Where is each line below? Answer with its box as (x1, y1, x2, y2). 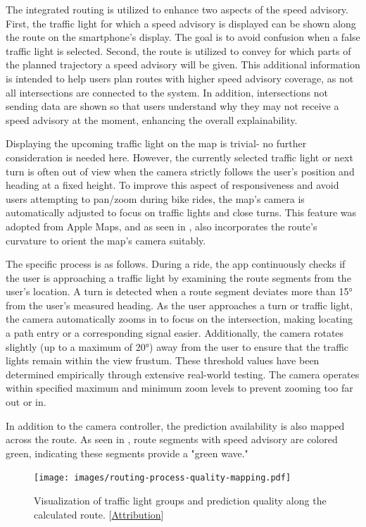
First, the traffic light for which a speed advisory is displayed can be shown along (6, 15, 356, 30)
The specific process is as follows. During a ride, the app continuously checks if (6, 256, 346, 271)
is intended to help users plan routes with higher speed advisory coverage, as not (6, 70, 354, 85)
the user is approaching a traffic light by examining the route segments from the (6, 270, 351, 285)
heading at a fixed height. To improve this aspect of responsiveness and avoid (6, 178, 339, 192)
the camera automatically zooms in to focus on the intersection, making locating (6, 311, 353, 326)
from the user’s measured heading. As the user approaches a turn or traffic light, (6, 297, 353, 312)
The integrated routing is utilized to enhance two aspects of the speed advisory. (6, 2, 348, 16)
